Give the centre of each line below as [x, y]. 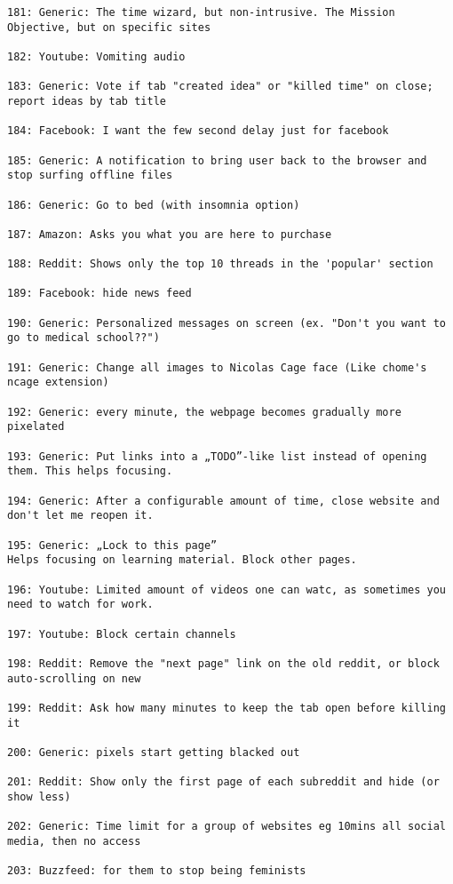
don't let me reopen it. [80, 516]
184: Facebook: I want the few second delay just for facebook [198, 131]
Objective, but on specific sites [109, 27]
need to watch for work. [80, 605]
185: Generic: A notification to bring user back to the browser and [217, 160]
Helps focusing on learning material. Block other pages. [182, 560]
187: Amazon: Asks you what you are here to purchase [170, 234]
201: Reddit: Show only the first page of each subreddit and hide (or [223, 782]
